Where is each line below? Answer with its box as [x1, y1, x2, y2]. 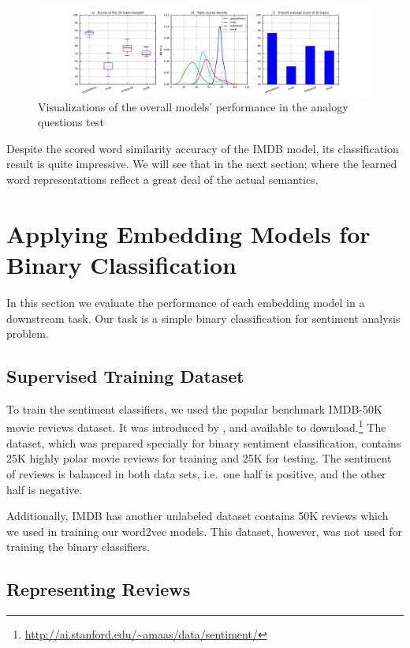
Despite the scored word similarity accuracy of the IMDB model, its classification [6, 140, 399, 156]
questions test [38, 114, 104, 130]
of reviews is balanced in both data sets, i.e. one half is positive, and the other [6, 465, 386, 481]
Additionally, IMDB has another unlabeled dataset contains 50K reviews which [6, 508, 389, 524]
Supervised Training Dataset [6, 364, 244, 388]
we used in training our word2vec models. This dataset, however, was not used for [6, 523, 402, 539]
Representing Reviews [6, 577, 191, 601]
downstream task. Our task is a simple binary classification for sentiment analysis [6, 309, 401, 326]
